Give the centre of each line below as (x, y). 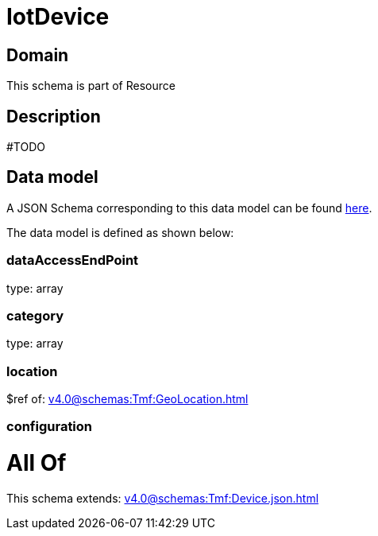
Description (54, 116)
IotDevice (58, 17)
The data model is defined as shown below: (120, 232)
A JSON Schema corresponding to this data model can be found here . (189, 208)
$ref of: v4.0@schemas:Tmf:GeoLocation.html (127, 399)
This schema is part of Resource (91, 86)
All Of (37, 463)
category (35, 315)
